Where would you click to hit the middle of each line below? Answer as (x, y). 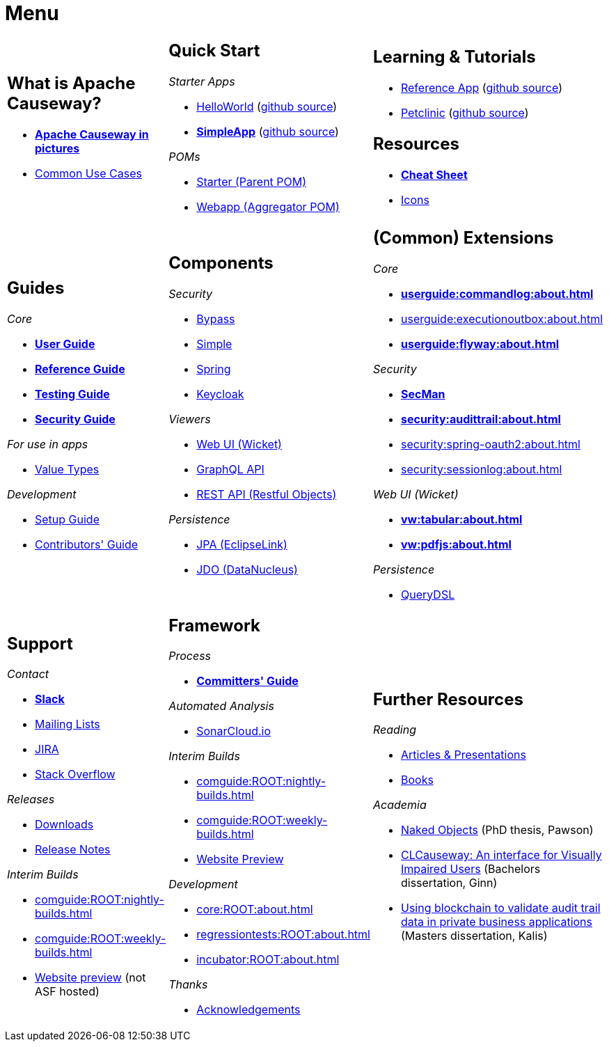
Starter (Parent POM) (252, 181)
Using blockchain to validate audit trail (500, 908)
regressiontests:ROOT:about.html (283, 935)
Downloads (64, 825)
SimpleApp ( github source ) (268, 131)
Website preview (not (90, 978)
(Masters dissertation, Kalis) (474, 936)
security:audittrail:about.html (481, 419)
